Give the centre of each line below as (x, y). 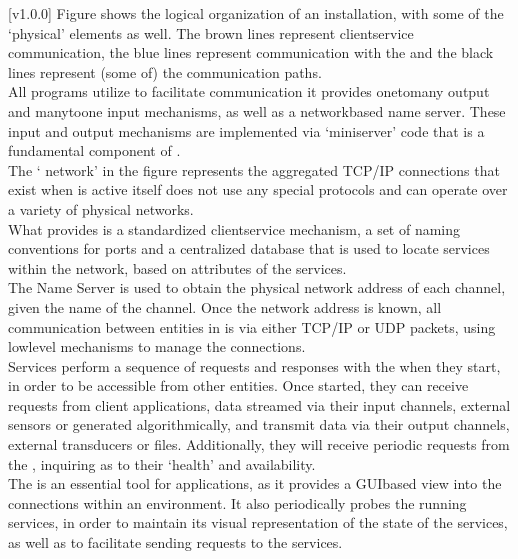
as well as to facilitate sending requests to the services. (175, 542)
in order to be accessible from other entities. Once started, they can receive (238, 385)
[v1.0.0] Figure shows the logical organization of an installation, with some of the (256, 13)
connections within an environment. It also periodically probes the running (237, 502)
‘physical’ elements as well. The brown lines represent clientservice (211, 32)
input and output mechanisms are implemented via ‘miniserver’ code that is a (246, 130)
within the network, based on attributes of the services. (177, 267)
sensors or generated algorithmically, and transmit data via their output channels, (259, 424)
